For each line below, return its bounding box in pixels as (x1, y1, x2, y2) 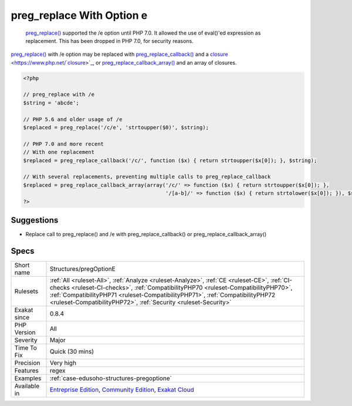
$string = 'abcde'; (23, 99, 79, 106)
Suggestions (11, 215, 59, 225)
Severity (14, 335, 38, 344)
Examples (14, 374, 42, 382)
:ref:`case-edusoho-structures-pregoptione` (49, 374, 172, 382)
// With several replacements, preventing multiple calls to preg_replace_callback (23, 173, 271, 180)
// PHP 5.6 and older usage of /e (23, 116, 123, 123)
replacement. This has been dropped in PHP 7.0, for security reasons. (25, 37, 194, 44)
